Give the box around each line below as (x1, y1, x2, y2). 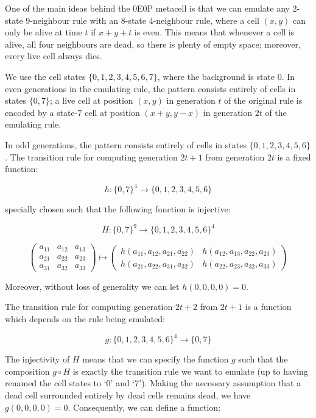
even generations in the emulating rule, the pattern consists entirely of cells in (5, 82, 296, 95)
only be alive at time (5, 26, 82, 38)
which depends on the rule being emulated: (5, 312, 166, 325)
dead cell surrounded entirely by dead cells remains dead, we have (5, 388, 251, 401)
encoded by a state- (5, 106, 78, 118)
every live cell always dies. (5, 49, 102, 62)
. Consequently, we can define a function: (68, 400, 221, 413)
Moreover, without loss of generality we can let (5, 279, 180, 292)
